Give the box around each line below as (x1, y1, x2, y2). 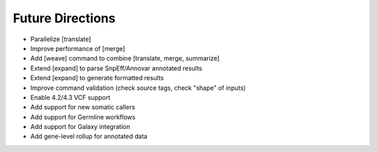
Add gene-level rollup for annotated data (30, 132, 148, 141)
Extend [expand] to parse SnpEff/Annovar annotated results (30, 63, 202, 73)
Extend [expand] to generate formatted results (30, 74, 164, 82)
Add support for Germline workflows (30, 112, 136, 121)
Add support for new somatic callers (30, 103, 135, 112)
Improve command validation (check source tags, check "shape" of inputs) (30, 84, 246, 92)
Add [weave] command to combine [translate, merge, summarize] (30, 54, 220, 63)
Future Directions (13, 10, 116, 26)
